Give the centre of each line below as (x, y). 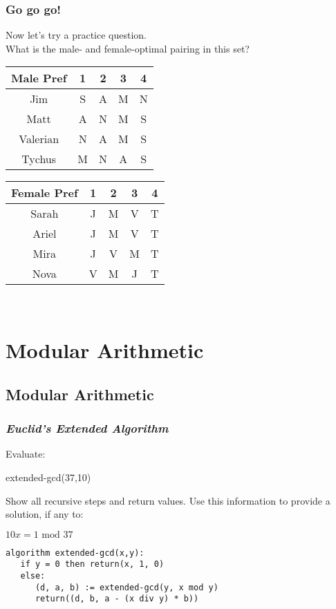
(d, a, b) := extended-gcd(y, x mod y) (127, 587)
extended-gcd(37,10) (48, 477)
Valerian (39, 139)
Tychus (39, 159)
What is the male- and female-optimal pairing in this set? (128, 48)
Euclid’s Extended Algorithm (87, 428)
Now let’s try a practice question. (76, 35)
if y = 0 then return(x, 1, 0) (92, 564)
